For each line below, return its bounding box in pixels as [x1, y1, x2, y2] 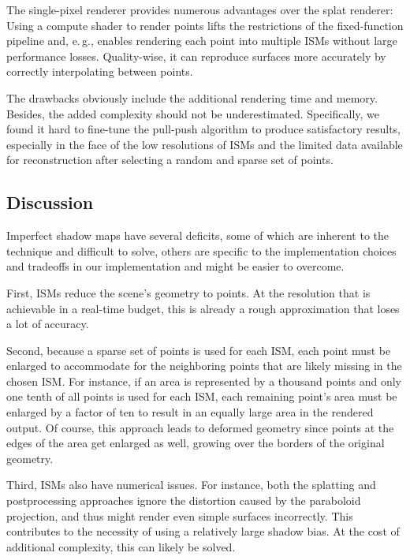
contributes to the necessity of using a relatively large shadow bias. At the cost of [6, 523, 400, 539]
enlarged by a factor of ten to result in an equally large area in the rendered [6, 404, 374, 420]
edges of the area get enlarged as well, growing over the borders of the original [6, 435, 385, 451]
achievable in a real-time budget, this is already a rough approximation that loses [6, 300, 400, 316]
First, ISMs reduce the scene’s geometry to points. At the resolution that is [6, 284, 371, 301]
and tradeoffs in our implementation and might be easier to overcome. [6, 258, 345, 274]
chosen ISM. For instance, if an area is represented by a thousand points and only [6, 372, 401, 389]
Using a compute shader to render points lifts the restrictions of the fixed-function [6, 17, 404, 33]
